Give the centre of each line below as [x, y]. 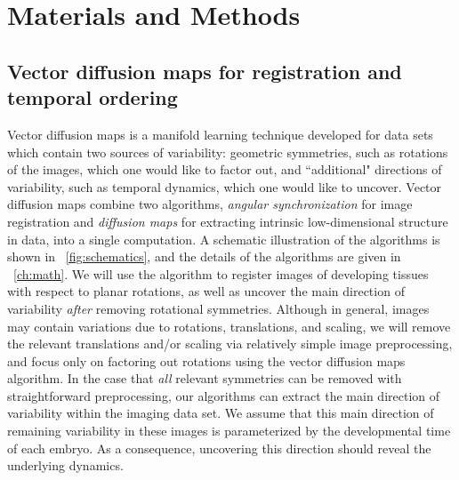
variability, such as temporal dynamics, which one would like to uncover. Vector [225, 186]
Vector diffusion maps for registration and [205, 71]
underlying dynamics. [65, 465]
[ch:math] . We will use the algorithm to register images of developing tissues [221, 273]
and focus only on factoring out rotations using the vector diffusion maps [206, 360]
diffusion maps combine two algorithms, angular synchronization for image [210, 204]
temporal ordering [93, 97]
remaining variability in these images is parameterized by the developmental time [229, 431]
